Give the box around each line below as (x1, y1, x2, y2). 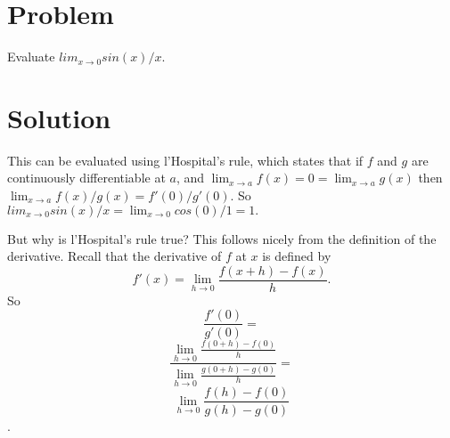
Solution (7, 99, 111, 135)
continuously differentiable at (7, 168, 166, 187)
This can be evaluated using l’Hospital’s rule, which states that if (7, 150, 364, 169)
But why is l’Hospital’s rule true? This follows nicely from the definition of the (7, 229, 437, 247)
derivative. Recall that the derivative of (7, 247, 222, 265)
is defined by (262, 247, 331, 265)
